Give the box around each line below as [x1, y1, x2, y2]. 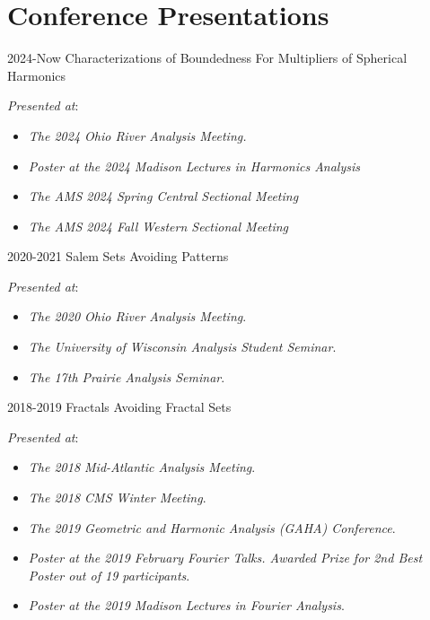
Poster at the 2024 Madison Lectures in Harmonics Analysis [28, 156, 361, 175]
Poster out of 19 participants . [28, 565, 190, 584]
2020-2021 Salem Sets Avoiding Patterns [7, 247, 229, 266]
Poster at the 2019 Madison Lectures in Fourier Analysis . [28, 596, 345, 615]
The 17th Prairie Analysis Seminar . [28, 367, 225, 386]
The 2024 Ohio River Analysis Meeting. [28, 126, 247, 144]
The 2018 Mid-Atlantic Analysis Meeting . [28, 458, 256, 476]
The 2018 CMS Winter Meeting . [28, 488, 206, 507]
